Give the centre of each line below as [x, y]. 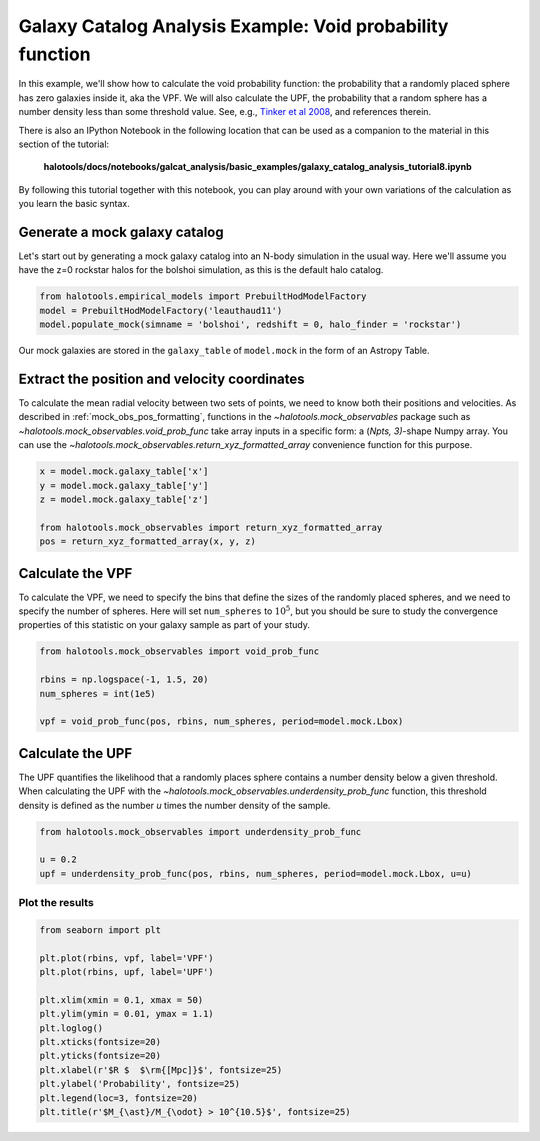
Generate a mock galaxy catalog [121, 231]
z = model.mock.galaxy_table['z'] [124, 499]
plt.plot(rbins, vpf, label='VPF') [126, 958]
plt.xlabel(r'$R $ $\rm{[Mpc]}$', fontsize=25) [161, 1069]
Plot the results [56, 903]
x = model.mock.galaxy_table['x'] [124, 471]
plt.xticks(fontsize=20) [100, 1042]
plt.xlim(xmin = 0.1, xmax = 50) [121, 999]
